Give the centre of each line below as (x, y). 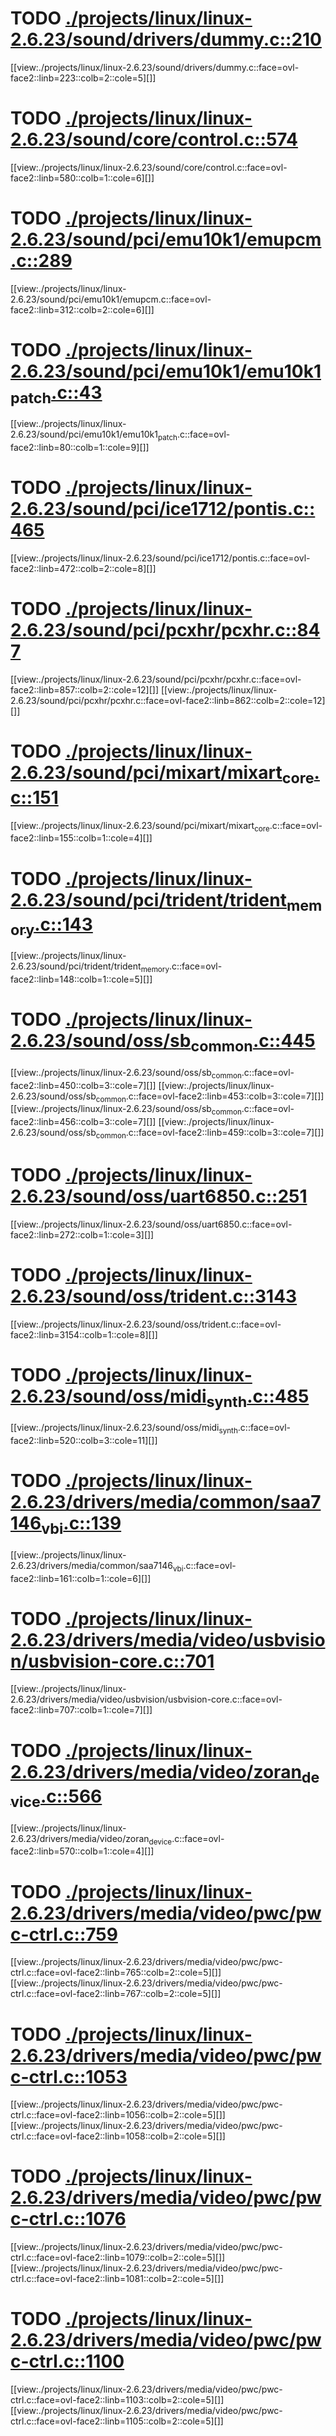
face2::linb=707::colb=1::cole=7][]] (81, 1710)
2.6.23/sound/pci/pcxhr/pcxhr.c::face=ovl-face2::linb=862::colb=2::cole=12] (168, 701)
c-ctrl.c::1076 (68, 2219)
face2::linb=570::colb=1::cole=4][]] (82, 1851)
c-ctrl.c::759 (64, 1934)
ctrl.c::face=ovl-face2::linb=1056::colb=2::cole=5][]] (118, 2115)
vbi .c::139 (81, 1525)
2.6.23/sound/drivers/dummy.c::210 (166, 39)
